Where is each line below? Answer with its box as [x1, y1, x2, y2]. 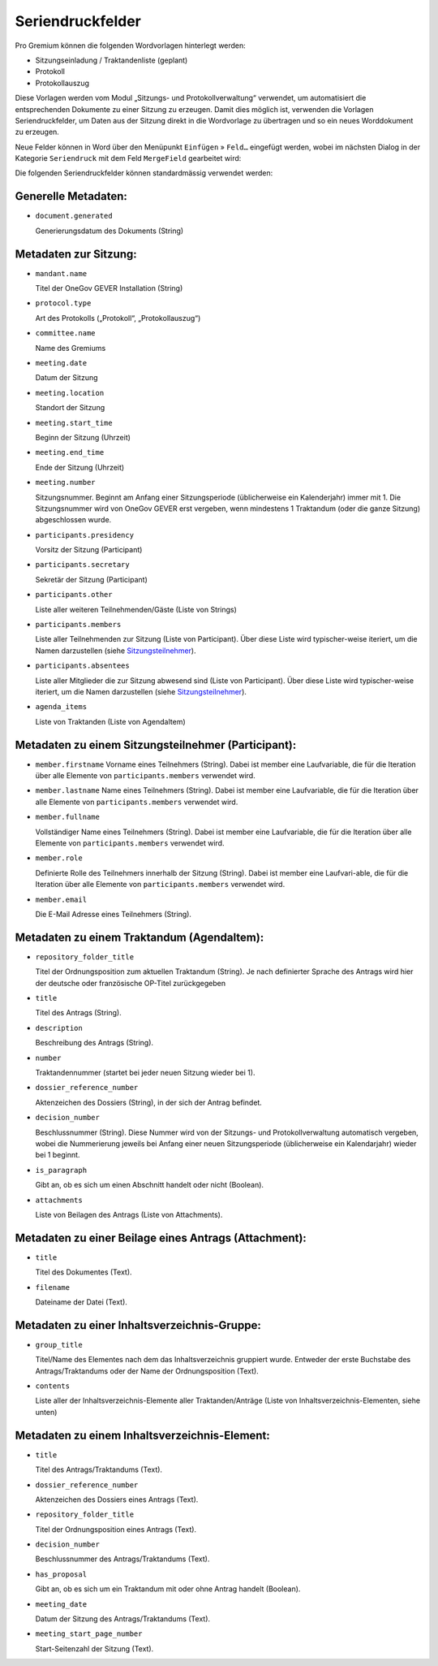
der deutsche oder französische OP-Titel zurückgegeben [35, 978, 226, 988]
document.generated [35, 211, 113, 221]
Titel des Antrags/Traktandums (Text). [35, 1465, 162, 1474]
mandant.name [35, 269, 88, 278]
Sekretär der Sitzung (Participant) [35, 574, 148, 584]
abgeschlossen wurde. [35, 515, 112, 525]
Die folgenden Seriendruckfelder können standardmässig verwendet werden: [15, 168, 273, 178]
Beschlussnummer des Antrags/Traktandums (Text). [35, 1554, 210, 1564]
